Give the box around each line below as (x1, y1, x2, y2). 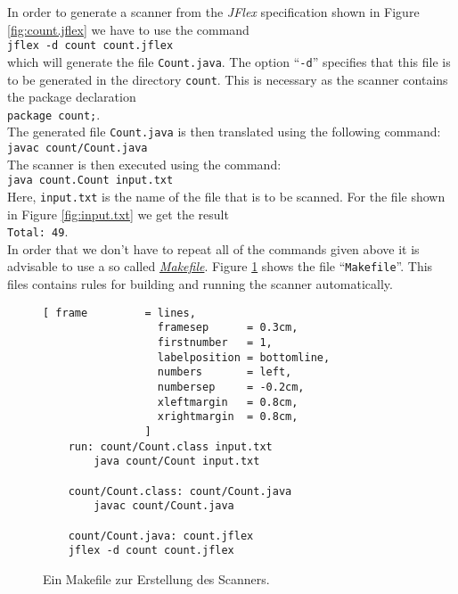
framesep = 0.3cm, (157, 321, 299, 334)
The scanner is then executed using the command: (7, 154, 282, 173)
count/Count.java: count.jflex (68, 529, 254, 542)
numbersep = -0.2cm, (157, 381, 305, 393)
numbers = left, (157, 366, 292, 379)
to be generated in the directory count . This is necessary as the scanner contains (7, 70, 448, 88)
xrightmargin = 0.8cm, (157, 410, 299, 424)
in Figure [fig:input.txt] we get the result (7, 204, 229, 223)
